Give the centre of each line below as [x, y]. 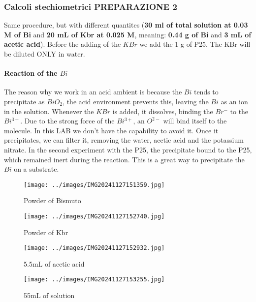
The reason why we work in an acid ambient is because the [93, 92]
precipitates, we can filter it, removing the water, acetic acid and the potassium [124, 140]
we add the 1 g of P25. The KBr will [195, 44]
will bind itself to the [195, 121]
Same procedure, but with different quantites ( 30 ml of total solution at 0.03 [126, 25]
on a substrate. [36, 169]
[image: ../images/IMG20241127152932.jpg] [94, 248]
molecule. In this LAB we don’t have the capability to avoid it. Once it [111, 130]
